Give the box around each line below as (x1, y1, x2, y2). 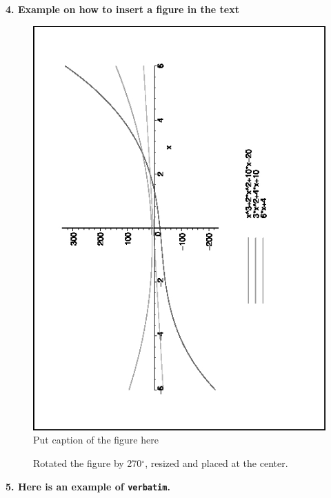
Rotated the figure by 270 (33, 455, 142, 470)
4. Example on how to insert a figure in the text (6, 2, 239, 16)
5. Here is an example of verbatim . (6, 479, 170, 493)
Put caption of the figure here (33, 432, 159, 447)
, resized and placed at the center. (145, 455, 288, 470)
